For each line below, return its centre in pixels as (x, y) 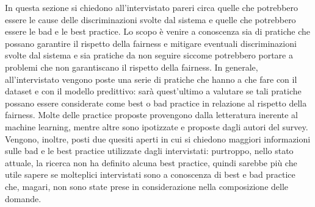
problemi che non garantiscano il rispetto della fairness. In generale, (132, 67)
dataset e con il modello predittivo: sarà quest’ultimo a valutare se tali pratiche (153, 91)
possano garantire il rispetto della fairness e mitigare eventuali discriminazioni (151, 43)
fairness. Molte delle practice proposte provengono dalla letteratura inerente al (152, 115)
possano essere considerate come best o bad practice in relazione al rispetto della (156, 103)
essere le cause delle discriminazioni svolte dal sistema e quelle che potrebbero (150, 19)
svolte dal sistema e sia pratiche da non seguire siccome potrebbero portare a (149, 55)
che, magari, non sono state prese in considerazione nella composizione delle (147, 186)
